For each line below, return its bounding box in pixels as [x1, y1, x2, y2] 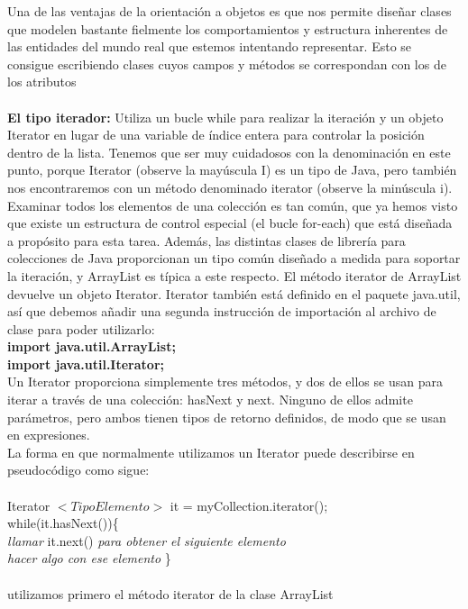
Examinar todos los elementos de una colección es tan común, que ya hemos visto [7, 195, 458, 214]
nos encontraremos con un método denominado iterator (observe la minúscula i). [7, 177, 453, 196]
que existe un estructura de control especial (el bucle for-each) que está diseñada [7, 214, 453, 232]
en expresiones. [7, 425, 90, 444]
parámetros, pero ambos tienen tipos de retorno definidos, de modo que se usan [7, 407, 446, 426]
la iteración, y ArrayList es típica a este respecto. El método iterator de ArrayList [7, 266, 462, 285]
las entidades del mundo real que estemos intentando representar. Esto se [7, 37, 412, 56]
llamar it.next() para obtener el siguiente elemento [7, 531, 286, 550]
